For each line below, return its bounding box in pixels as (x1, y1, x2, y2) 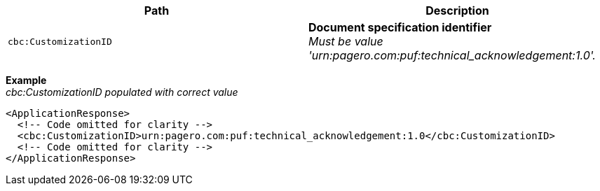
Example (6, 74, 47, 86)
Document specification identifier (308, 20, 492, 34)
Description (425, 3, 489, 17)
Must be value (308, 34, 383, 48)
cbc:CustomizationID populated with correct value (6, 86, 238, 98)
